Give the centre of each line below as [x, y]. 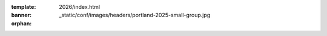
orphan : [21, 23]
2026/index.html [79, 7]
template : [24, 7]
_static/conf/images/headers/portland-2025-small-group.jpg [135, 15]
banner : [21, 15]
